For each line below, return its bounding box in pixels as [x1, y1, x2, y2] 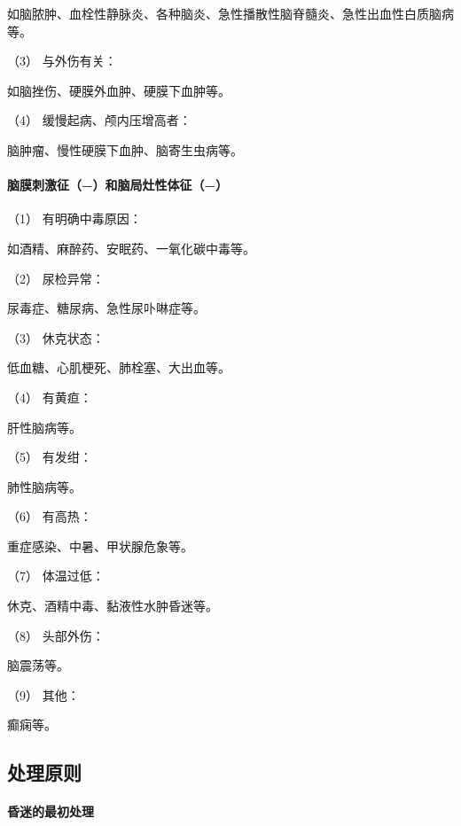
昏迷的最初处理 [7, 802, 94, 821]
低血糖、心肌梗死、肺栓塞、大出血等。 [7, 358, 230, 377]
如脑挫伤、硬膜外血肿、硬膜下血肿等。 [7, 81, 230, 99]
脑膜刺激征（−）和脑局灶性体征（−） [7, 175, 229, 194]
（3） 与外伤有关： [7, 51, 117, 70]
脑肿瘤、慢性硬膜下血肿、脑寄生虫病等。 [7, 140, 243, 159]
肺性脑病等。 [7, 477, 82, 495]
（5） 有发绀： [7, 448, 92, 466]
